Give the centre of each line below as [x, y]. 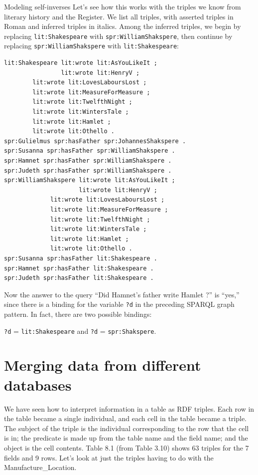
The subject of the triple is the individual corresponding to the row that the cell [127, 428]
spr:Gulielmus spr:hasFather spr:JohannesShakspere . [95, 141]
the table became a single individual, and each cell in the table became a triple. [125, 418]
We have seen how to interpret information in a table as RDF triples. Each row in [129, 408]
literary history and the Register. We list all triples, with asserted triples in [119, 16]
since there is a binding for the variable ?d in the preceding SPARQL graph [119, 304]
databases [38, 384]
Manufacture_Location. [40, 467]
